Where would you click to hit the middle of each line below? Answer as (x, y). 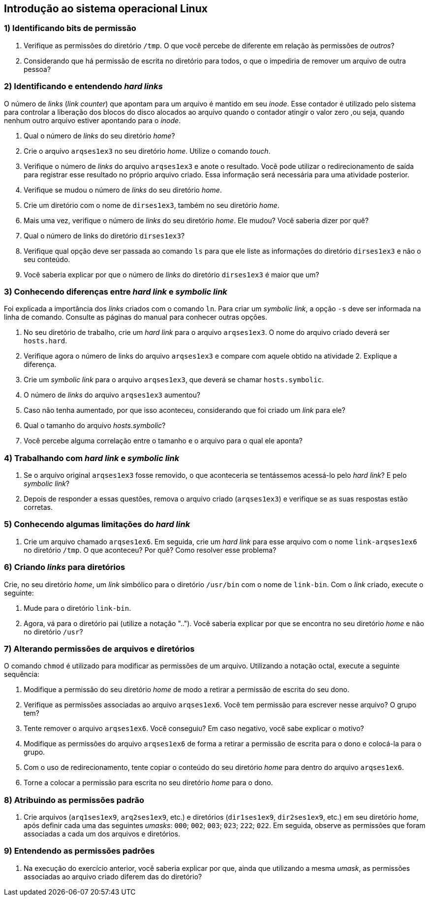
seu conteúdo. (47, 259)
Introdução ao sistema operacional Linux (106, 9)
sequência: (22, 674)
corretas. (38, 507)
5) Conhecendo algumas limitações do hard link (97, 524)
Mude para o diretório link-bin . (77, 608)
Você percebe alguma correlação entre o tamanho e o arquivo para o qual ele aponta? (163, 441)
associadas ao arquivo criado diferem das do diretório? (113, 876)
